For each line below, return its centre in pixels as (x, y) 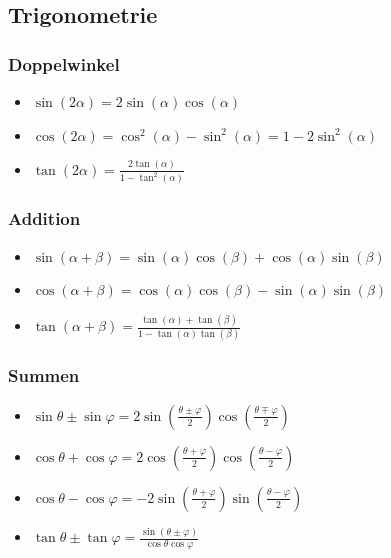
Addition (44, 218)
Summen (44, 375)
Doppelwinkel (64, 63)
